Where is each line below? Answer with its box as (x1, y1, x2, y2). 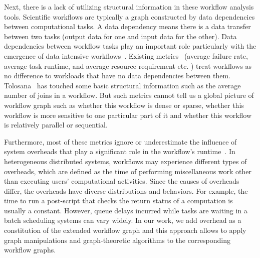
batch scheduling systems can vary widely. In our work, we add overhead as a (4, 215, 241, 225)
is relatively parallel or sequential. (4, 119, 108, 130)
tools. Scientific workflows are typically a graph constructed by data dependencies (4, 11, 255, 22)
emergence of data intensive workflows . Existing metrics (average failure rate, (4, 50, 248, 61)
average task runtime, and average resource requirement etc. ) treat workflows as (4, 60, 252, 71)
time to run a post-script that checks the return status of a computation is (4, 195, 233, 206)
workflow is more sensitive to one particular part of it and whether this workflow (4, 109, 252, 120)
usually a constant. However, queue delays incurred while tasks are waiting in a (4, 205, 247, 215)
